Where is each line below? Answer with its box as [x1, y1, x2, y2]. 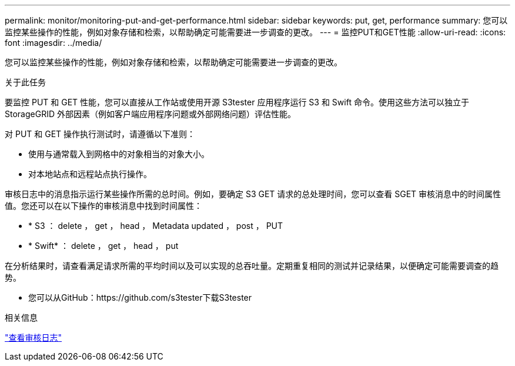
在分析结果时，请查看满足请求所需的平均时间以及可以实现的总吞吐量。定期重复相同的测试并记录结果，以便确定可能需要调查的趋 [5, 261, 499, 271]
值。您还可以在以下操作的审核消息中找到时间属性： [5, 201, 202, 211]
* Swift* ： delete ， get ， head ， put [28, 241, 179, 251]
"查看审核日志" [5, 332, 62, 342]
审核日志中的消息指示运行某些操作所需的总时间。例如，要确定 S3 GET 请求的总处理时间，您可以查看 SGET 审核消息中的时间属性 [5, 189, 501, 199]
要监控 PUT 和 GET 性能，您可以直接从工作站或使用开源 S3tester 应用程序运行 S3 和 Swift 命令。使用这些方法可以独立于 [5, 97, 469, 107]
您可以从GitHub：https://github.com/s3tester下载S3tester [28, 292, 252, 302]
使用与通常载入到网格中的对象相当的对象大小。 [28, 149, 209, 159]
